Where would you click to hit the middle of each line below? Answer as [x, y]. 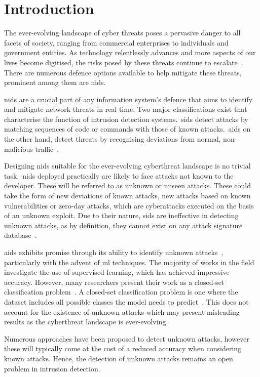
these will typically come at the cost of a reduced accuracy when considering [123, 348]
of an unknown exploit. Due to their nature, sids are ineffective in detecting [121, 215]
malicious [18, 149]
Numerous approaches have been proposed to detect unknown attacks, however [127, 338]
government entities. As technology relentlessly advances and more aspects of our [130, 52]
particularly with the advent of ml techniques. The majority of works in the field [129, 262]
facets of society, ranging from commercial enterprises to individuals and [116, 42]
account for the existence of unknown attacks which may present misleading [122, 311]
